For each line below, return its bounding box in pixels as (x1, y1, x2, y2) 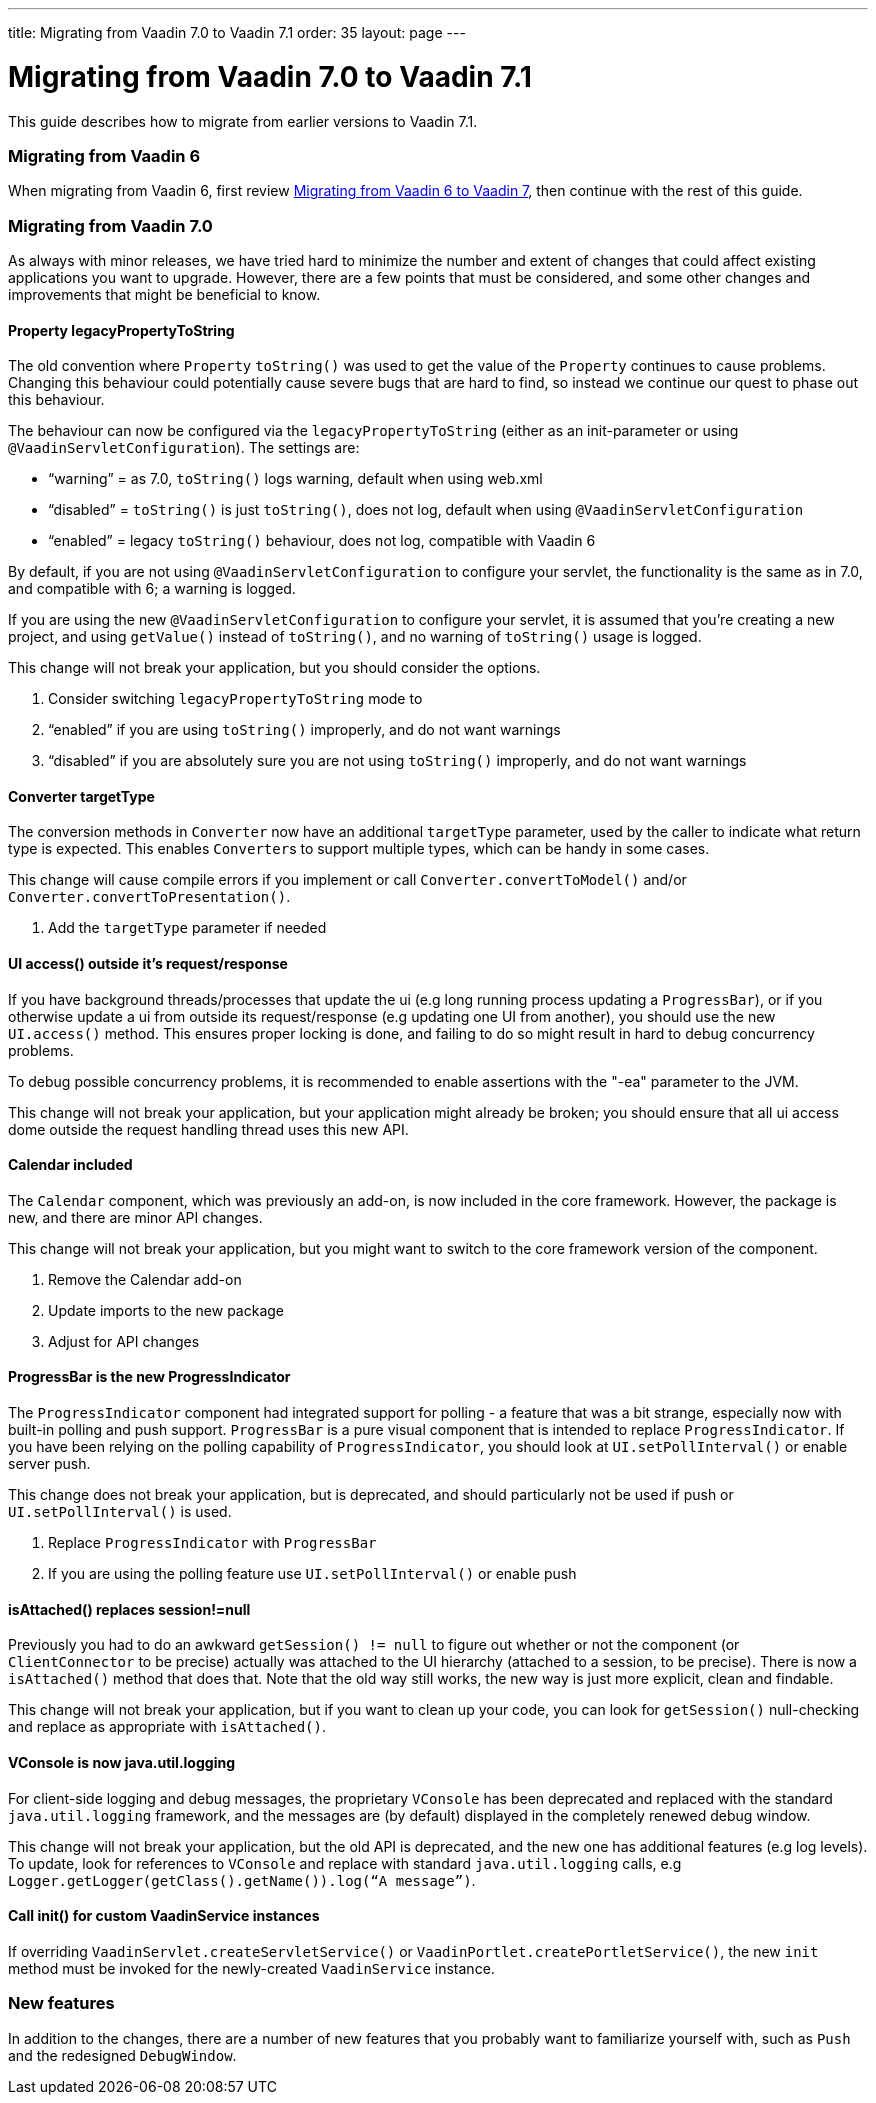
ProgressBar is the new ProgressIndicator (8, 1368, 291, 1386)
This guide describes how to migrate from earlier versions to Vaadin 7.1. (8, 112, 478, 130)
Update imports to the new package (48, 1301, 285, 1319)
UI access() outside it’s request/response (8, 955, 288, 973)
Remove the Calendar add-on (48, 1270, 242, 1288)
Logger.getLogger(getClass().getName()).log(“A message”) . (8, 1871, 476, 1889)
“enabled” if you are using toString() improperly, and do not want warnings (48, 721, 561, 739)
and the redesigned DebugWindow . (8, 2046, 237, 2064)
